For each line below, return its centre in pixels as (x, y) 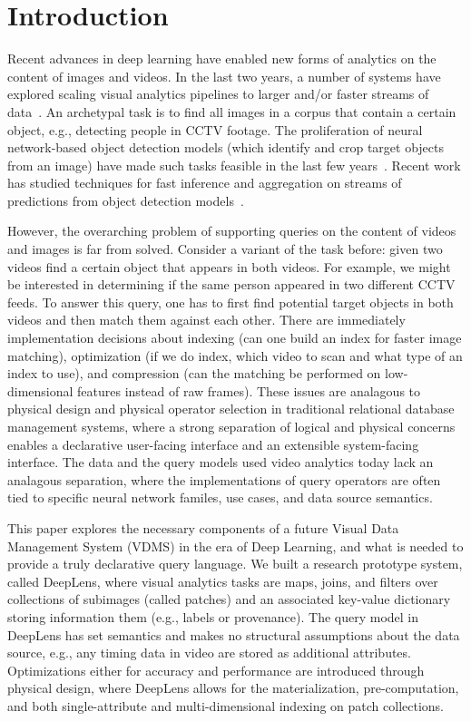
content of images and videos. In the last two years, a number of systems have (224, 76)
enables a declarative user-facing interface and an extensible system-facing (213, 444)
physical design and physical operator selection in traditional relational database (231, 409)
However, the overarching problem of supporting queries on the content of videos (232, 231)
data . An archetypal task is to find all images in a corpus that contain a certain (232, 111)
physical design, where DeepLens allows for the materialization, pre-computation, (233, 688)
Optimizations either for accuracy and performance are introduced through (216, 670)
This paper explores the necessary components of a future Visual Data (203, 527)
